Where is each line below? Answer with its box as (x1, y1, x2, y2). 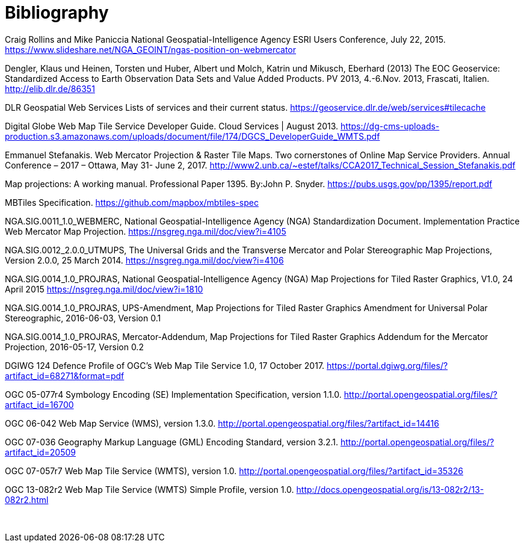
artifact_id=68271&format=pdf (5, 370, 125, 381)
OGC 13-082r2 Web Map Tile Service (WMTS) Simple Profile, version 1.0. (5, 484, 294, 495)
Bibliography (5, 2, 109, 23)
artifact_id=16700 (5, 399, 74, 410)
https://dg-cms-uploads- (341, 120, 440, 131)
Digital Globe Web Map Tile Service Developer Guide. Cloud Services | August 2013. (5, 120, 339, 131)
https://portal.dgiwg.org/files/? (327, 360, 448, 371)
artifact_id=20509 (5, 447, 76, 457)
